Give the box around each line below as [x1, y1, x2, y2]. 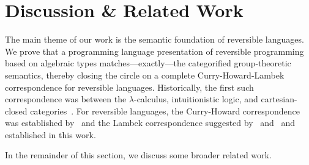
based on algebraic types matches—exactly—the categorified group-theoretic [5, 57, 291, 69]
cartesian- [261, 93, 297, 105]
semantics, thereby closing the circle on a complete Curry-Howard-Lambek [5, 68, 285, 81]
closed [5, 104, 28, 117]
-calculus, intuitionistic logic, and [133, 93, 258, 105]
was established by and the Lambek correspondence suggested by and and [5, 116, 296, 129]
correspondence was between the [5, 93, 127, 105]
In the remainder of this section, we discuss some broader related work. [5, 149, 272, 161]
